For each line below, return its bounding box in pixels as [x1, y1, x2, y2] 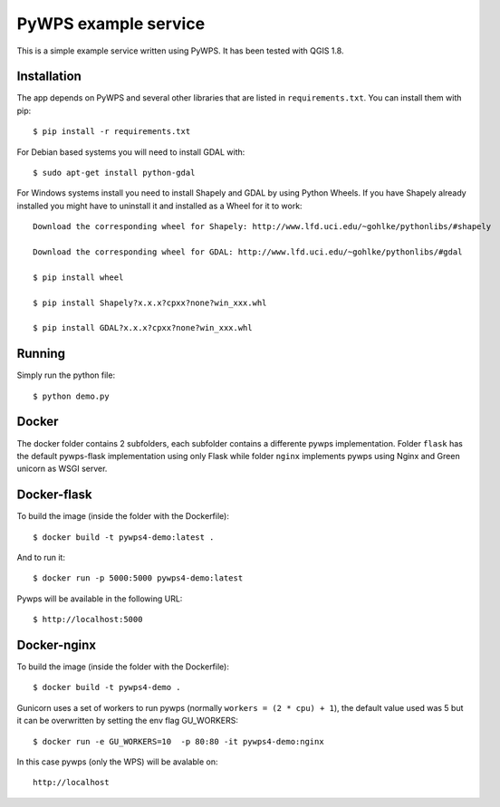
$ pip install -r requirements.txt [33, 127, 191, 137]
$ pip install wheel [33, 272, 124, 283]
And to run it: [16, 552, 65, 562]
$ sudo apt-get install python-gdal [33, 168, 196, 178]
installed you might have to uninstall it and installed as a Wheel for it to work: [16, 200, 303, 211]
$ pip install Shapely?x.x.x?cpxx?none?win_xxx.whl [33, 297, 267, 308]
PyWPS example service [16, 14, 206, 34]
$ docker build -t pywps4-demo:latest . [33, 532, 215, 543]
